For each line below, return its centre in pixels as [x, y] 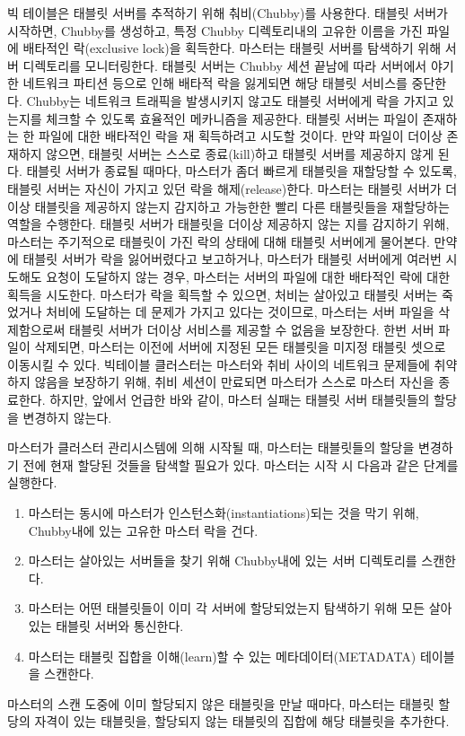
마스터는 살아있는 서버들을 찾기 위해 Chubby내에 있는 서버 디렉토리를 [223, 561]
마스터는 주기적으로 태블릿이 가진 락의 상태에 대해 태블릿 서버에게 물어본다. [219, 241]
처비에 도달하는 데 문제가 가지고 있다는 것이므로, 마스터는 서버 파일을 [240, 312]
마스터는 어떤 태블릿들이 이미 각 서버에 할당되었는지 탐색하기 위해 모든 [227, 608]
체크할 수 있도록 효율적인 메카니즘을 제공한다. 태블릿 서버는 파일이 [232, 118]
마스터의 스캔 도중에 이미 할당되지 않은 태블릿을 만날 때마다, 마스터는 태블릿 [221, 703]
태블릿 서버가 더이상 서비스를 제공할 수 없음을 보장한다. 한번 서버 [252, 329]
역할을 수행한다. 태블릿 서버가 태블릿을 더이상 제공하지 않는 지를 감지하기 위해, [228, 224]
